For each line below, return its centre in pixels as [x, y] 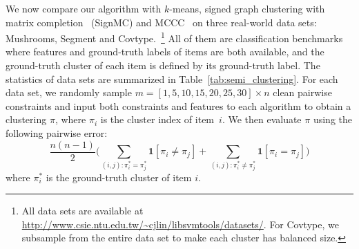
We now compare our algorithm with [84, 8]
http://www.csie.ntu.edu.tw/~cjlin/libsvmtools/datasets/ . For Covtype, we [180, 224]
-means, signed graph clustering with [247, 8]
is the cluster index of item [157, 119]
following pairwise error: [57, 133]
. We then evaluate [262, 119]
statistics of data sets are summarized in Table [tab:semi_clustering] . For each [172, 79]
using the [332, 119]
